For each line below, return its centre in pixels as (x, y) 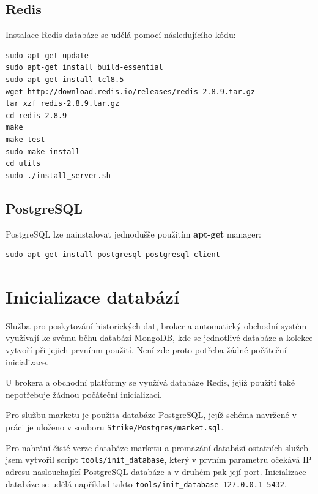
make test (25, 139)
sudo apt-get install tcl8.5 (65, 79)
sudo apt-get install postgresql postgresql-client (113, 255)
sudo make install (43, 152)
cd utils (23, 164)
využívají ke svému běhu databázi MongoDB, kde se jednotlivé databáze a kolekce (159, 338)
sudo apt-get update (47, 55)
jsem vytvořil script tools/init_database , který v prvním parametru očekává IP (159, 459)
